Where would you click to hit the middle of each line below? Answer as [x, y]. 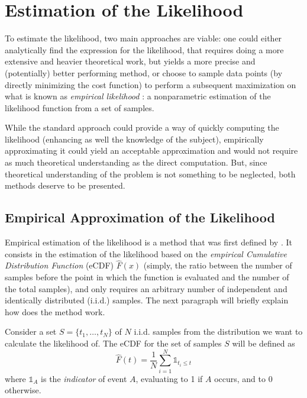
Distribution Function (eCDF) [59, 265]
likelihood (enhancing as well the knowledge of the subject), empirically [134, 139]
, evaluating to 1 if [169, 378]
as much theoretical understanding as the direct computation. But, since [136, 162]
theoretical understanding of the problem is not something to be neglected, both [150, 174]
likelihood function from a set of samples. [80, 107]
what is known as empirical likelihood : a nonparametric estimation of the [138, 96]
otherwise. [23, 390]
